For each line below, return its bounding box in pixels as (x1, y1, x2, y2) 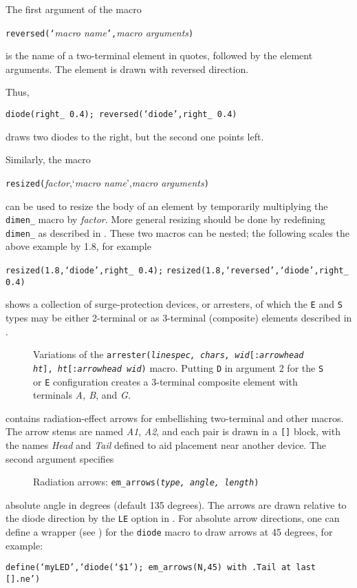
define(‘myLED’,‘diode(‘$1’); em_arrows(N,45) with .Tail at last (6, 563, 316, 573)
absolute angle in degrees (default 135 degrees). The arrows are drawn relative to (6, 497, 347, 512)
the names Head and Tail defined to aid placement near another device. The (6, 438, 327, 452)
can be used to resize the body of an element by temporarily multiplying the (6, 198, 328, 213)
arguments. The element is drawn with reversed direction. (6, 61, 249, 76)
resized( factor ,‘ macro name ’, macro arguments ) (6, 175, 209, 189)
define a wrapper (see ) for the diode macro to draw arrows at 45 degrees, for (6, 525, 333, 539)
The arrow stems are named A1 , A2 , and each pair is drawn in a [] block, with (6, 424, 340, 439)
